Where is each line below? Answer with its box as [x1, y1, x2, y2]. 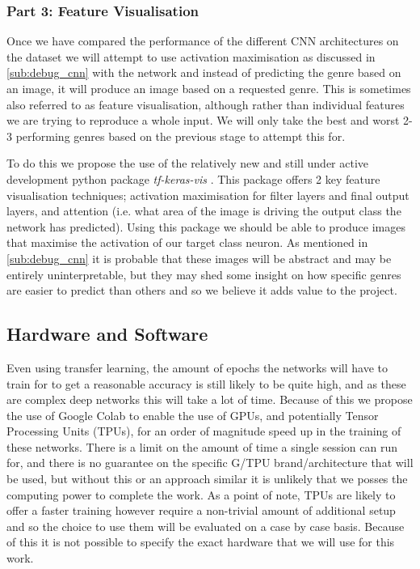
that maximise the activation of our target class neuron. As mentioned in [6, 234, 368, 251]
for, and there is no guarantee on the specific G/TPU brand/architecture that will [6, 454, 414, 471]
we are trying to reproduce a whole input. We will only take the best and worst [6, 112, 400, 129]
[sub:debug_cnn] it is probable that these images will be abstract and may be [6, 249, 392, 266]
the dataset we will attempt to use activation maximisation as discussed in [6, 48, 376, 65]
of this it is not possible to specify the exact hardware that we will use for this [6, 533, 395, 550]
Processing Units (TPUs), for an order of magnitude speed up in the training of [6, 423, 401, 439]
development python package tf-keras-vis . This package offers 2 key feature [6, 170, 380, 187]
